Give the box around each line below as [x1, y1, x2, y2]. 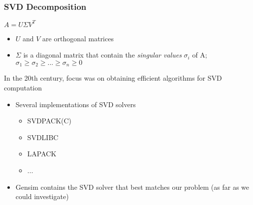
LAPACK [27, 148, 57, 159]
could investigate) [15, 191, 69, 202]
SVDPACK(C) [27, 116, 72, 126]
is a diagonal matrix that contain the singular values [23, 50, 182, 60]
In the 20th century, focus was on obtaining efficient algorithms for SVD [4, 73, 222, 83]
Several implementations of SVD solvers [15, 99, 136, 109]
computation [4, 82, 42, 92]
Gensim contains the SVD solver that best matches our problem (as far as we [15, 181, 250, 192]
